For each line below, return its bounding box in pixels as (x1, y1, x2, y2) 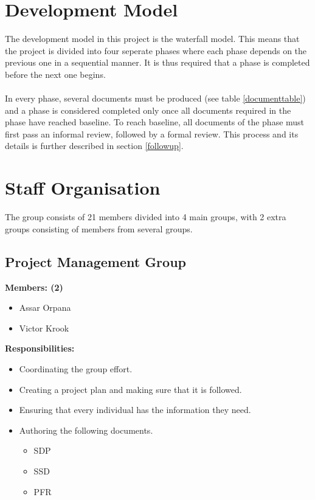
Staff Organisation (5, 175, 161, 200)
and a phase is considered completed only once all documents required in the (5, 103, 291, 116)
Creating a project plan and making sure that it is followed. (19, 383, 242, 395)
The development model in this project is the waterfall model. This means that (5, 32, 300, 45)
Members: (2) (5, 280, 63, 293)
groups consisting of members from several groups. (5, 222, 193, 235)
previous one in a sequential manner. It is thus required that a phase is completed (5, 56, 310, 69)
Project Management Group (5, 252, 186, 271)
